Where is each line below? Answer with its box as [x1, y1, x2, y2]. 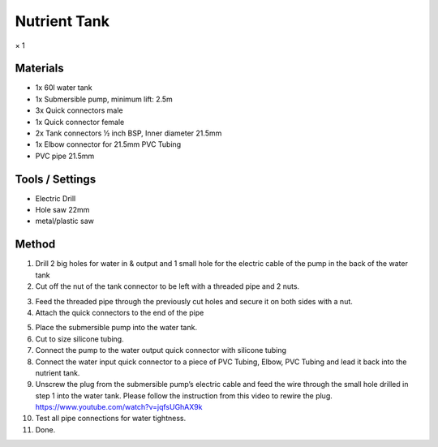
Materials [15, 62, 64, 75]
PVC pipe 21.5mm [35, 151, 95, 161]
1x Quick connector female [35, 117, 125, 127]
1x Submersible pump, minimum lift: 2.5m [35, 94, 174, 104]
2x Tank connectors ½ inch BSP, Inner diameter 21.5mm [35, 128, 222, 138]
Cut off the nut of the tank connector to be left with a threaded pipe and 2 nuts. [35, 282, 300, 291]
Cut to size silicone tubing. [35, 333, 125, 344]
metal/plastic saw [35, 216, 95, 226]
